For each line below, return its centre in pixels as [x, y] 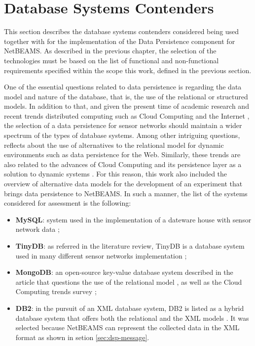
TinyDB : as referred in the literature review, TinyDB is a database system [130, 246]
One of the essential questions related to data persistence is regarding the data [123, 87]
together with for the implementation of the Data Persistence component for [120, 41]
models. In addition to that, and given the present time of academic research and [127, 106]
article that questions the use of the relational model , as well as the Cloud [129, 281]
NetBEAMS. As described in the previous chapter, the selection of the [110, 51]
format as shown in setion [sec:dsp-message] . [82, 337]
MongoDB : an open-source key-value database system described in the [124, 272]
